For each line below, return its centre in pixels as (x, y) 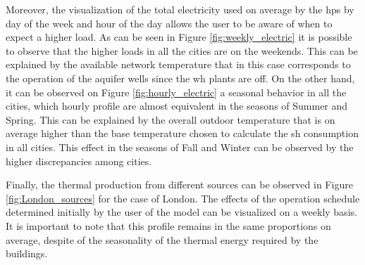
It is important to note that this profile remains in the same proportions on (168, 225)
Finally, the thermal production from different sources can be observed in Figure (179, 185)
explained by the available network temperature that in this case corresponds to (178, 64)
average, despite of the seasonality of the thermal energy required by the (162, 239)
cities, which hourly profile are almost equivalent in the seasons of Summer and (177, 106)
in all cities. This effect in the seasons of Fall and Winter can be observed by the (180, 147)
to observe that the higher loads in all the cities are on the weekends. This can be (182, 50)
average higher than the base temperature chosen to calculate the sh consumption (182, 133)
